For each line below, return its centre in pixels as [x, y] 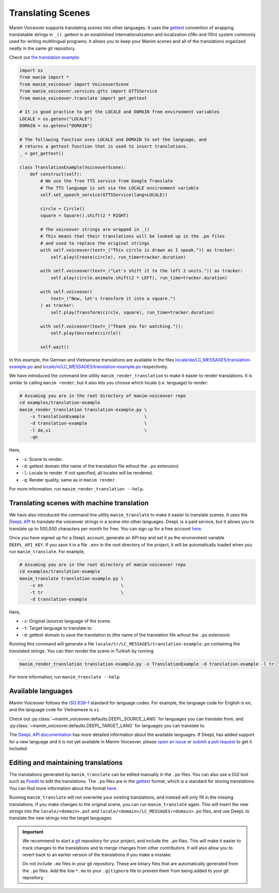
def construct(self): [56, 174]
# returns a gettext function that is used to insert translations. [104, 146]
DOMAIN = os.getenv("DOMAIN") [56, 126]
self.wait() [54, 347]
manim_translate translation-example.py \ [71, 578]
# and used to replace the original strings [95, 243]
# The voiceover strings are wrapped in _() [95, 229]
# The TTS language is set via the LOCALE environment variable [120, 188]
